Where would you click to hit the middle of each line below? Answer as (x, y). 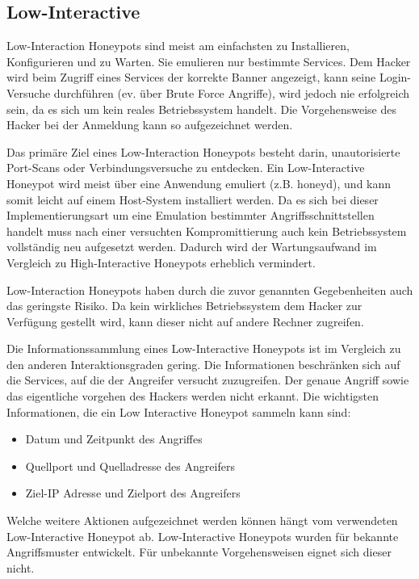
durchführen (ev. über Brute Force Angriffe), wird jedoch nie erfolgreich (232, 92)
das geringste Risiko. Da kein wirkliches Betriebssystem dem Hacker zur (184, 306)
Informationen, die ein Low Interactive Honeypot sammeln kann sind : (179, 411)
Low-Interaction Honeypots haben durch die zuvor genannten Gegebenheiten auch (210, 289)
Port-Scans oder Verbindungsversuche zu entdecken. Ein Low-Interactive (186, 168)
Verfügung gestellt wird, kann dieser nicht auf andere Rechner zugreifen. (185, 321)
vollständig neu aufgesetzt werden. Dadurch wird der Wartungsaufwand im (192, 247)
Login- (395, 77)
